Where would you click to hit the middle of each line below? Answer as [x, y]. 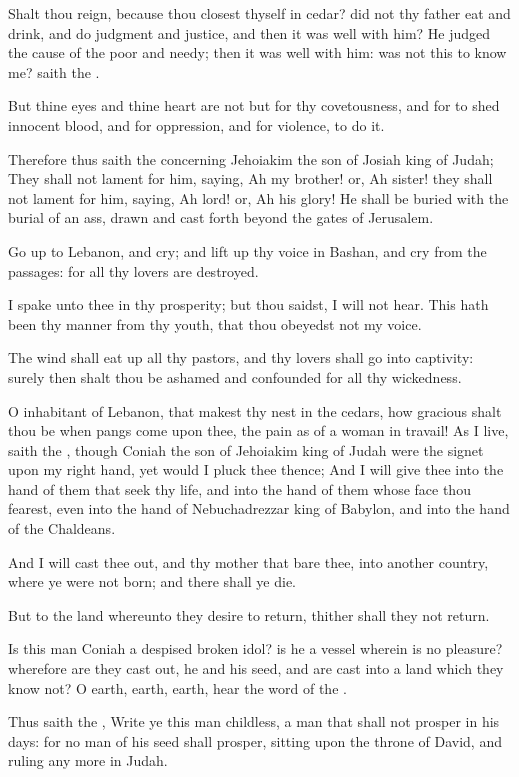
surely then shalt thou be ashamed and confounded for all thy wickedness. [235, 376]
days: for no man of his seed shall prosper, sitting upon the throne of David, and [255, 740]
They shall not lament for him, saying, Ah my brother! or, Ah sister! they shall [250, 178]
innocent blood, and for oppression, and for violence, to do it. [196, 124]
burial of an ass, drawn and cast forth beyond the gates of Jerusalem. [221, 217]
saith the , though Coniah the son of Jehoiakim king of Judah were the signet [246, 449]
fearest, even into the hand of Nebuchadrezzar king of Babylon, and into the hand [259, 508]
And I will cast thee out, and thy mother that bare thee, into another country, [248, 561]
